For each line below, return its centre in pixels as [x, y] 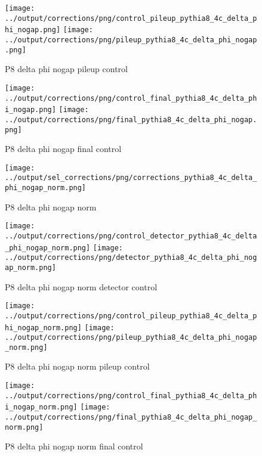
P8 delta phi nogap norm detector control [81, 286]
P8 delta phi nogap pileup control [66, 69]
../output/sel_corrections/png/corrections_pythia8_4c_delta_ [131, 178]
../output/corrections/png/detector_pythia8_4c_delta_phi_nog [131, 258]
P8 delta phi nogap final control [63, 149]
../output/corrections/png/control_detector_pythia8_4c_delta [131, 236]
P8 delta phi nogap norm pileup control [77, 366]
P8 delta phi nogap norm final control [74, 446]
